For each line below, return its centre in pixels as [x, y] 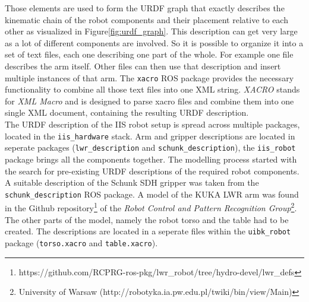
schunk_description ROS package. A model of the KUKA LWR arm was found [152, 194]
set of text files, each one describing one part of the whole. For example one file [149, 54]
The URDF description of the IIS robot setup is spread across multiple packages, [152, 124]
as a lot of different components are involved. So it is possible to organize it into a [154, 42]
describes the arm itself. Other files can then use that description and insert [143, 66]
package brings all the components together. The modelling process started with [151, 159]
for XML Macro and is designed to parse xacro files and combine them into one [149, 101]
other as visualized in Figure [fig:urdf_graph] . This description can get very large [151, 31]
